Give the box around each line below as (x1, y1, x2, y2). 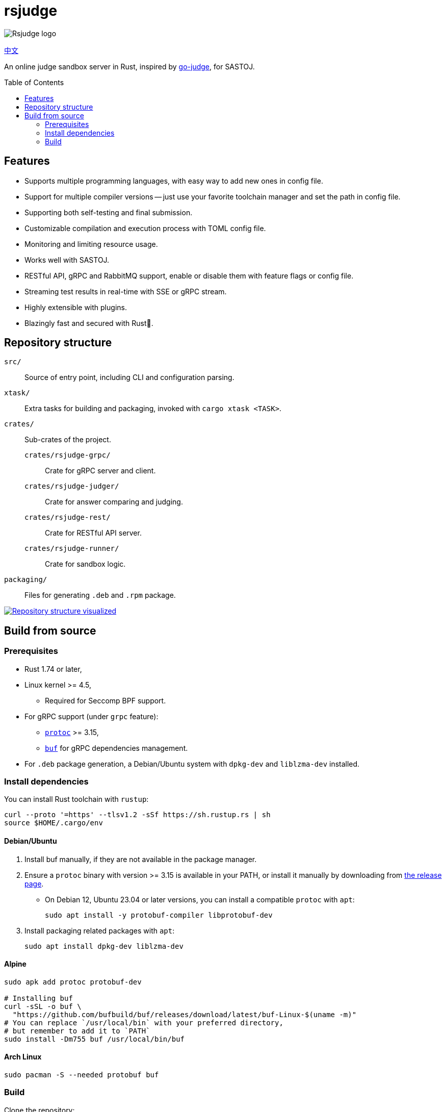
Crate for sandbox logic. (45, 560, 126, 569)
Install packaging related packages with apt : (24, 926, 175, 935)
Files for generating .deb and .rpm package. (24, 591, 176, 600)
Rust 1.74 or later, (24, 664, 82, 673)
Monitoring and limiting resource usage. (24, 239, 158, 248)
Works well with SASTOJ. (24, 255, 110, 264)
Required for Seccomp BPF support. (45, 696, 166, 705)
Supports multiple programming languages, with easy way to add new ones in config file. (24, 176, 323, 185)
